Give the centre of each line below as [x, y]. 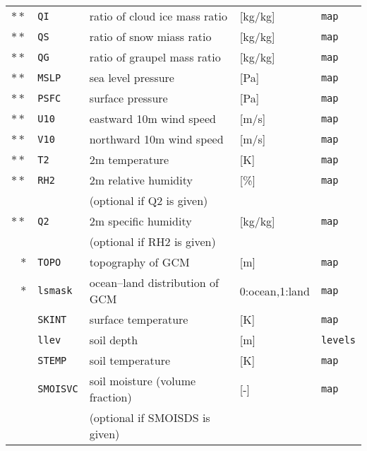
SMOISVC [58, 389]
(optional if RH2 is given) [152, 241]
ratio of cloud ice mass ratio [158, 16]
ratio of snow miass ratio [150, 36]
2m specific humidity [140, 221]
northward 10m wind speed [156, 139]
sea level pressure [132, 77]
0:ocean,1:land [275, 291]
